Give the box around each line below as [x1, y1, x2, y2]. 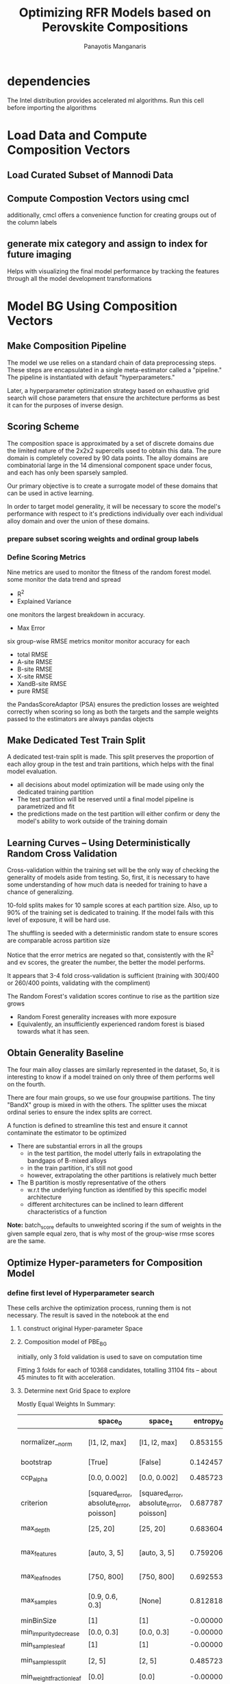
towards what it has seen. [16, 1027, 90, 1035]
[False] [138, 1457, 162, 1467]
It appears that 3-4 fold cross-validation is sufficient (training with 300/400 [7, 971, 220, 979]
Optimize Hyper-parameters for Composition [7, 1257, 203, 1268]
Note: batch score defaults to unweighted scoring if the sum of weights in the [7, 1220, 222, 1231]
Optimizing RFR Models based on [18, 5, 212, 21]
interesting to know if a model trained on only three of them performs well [7, 1073, 216, 1081]
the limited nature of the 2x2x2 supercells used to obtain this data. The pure [7, 446, 221, 455]
